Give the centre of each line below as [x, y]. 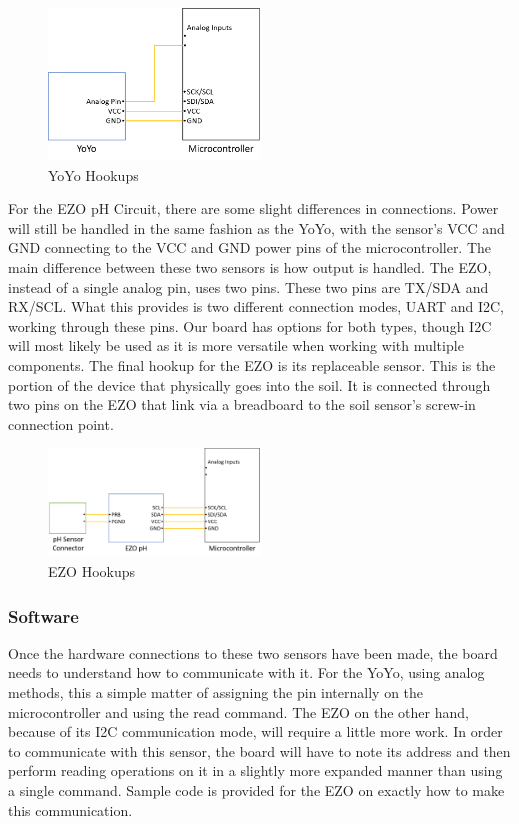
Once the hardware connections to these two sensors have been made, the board [253, 652]
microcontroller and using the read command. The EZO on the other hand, [238, 711]
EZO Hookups [92, 571]
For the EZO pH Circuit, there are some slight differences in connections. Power [253, 208]
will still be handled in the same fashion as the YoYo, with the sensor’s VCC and [256, 227]
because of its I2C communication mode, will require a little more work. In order [255, 731]
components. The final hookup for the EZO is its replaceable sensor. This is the [252, 364]
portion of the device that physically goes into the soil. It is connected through [249, 384]
